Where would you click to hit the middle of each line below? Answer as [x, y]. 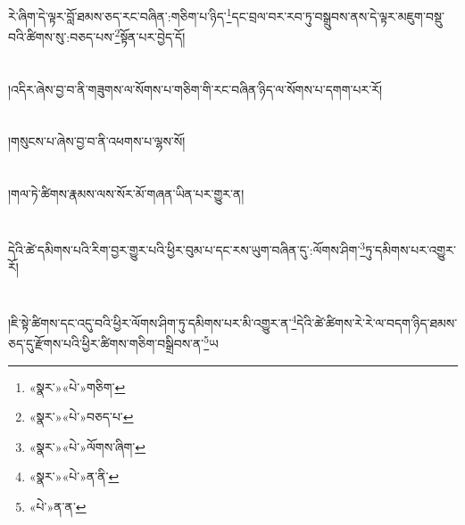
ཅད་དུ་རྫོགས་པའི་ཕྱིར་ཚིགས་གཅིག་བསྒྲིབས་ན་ [106, 343]
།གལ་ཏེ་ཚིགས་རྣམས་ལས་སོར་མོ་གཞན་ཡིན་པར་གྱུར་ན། [126, 194]
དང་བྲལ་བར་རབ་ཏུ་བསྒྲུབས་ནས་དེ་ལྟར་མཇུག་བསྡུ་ [338, 16]
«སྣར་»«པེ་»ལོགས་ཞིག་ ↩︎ [87, 446]
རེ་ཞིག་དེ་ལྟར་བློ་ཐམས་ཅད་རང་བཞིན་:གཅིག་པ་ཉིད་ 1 [120, 15]
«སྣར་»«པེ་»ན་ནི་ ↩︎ [74, 476]
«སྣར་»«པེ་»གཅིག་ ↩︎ [77, 386]
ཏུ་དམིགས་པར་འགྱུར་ [411, 249]
